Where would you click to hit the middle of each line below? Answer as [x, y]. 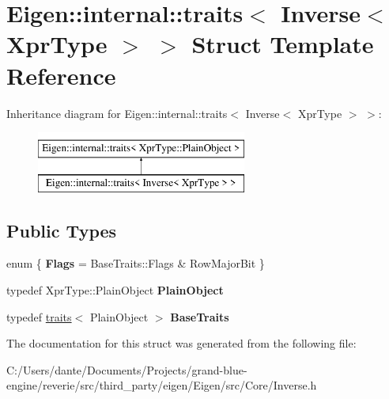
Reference [61, 75]
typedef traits [39, 316]
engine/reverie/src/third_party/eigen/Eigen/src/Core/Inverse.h [162, 385]
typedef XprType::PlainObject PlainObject [115, 290]
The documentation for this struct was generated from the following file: [181, 343]
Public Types [62, 230]
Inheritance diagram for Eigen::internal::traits [117, 113]
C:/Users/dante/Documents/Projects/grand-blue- [127, 369]
